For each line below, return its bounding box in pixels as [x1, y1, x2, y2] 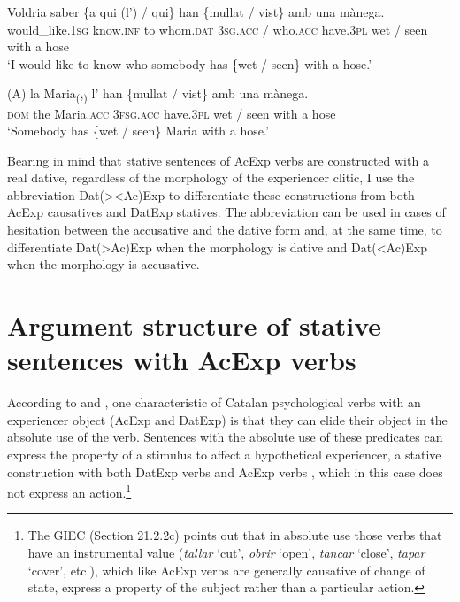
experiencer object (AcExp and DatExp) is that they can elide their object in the [7, 410, 448, 428]
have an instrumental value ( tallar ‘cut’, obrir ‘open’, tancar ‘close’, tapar [27, 543, 425, 561]
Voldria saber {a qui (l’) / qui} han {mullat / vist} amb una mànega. [7, 3, 385, 20]
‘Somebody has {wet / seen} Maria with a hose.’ [7, 121, 269, 140]
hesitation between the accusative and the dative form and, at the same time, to [7, 220, 442, 239]
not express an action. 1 [7, 481, 132, 501]
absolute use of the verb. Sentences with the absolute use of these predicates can [7, 428, 443, 446]
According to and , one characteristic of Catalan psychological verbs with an [7, 393, 421, 412]
